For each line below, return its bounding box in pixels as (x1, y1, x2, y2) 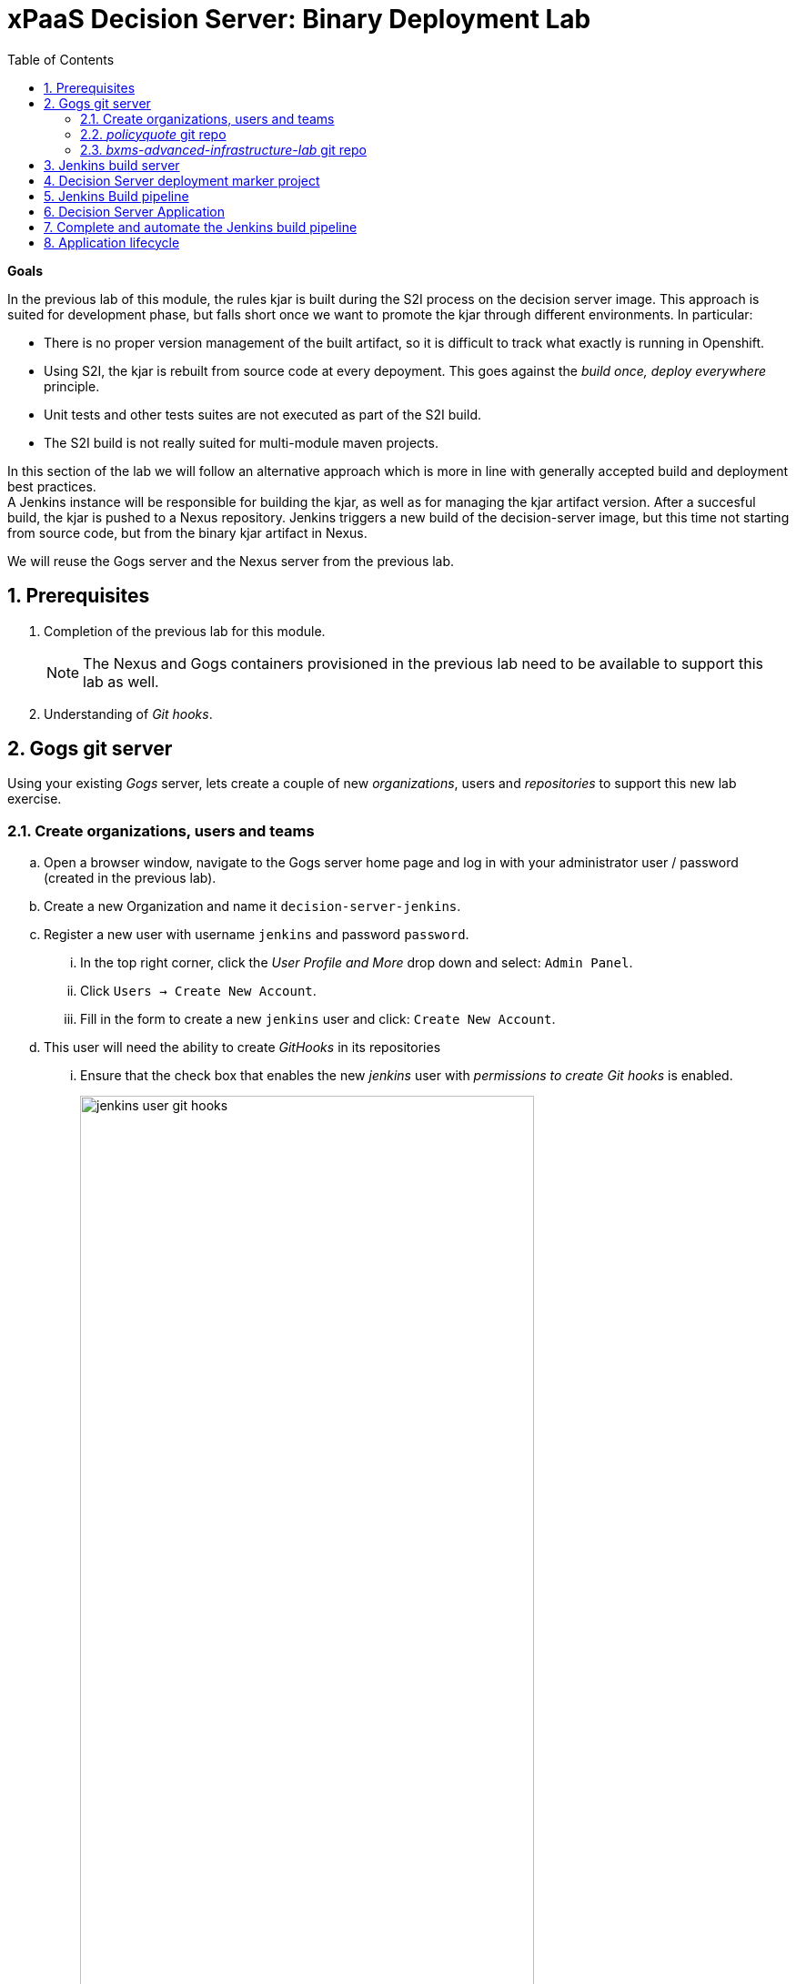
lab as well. (83, 672, 159, 691)
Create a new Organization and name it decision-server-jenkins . (44, 898, 461, 915)
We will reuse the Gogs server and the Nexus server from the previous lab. (7, 552, 455, 569)
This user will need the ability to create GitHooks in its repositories (44, 1039, 441, 1056)
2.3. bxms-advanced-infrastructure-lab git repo (80, 141, 367, 157)
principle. (44, 378, 100, 394)
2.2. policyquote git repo (80, 126, 227, 142)
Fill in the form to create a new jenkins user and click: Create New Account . (80, 1011, 556, 1027)
